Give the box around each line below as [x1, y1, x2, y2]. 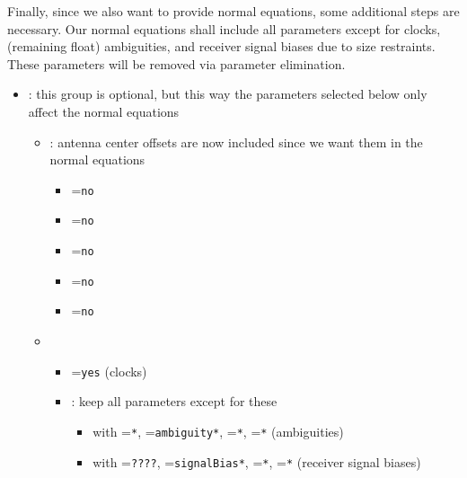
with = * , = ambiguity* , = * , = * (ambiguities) [93, 421, 344, 440]
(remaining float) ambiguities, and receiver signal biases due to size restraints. [7, 37, 436, 56]
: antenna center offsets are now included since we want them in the [49, 132, 423, 151]
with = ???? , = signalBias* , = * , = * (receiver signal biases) [93, 452, 421, 471]
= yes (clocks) [71, 361, 147, 380]
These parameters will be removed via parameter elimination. [7, 54, 346, 73]
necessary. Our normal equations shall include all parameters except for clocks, [7, 19, 441, 38]
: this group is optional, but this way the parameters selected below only [28, 84, 427, 103]
